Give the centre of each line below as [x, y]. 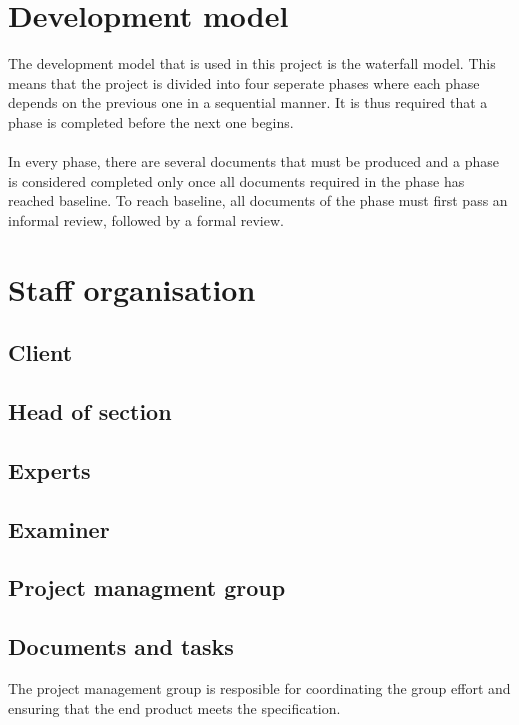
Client [40, 352]
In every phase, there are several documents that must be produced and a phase [253, 161]
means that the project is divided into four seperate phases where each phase [244, 82]
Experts [49, 469]
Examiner [59, 528]
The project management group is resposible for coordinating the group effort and [259, 687]
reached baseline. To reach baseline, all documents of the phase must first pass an [258, 200]
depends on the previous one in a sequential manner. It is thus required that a [248, 102]
